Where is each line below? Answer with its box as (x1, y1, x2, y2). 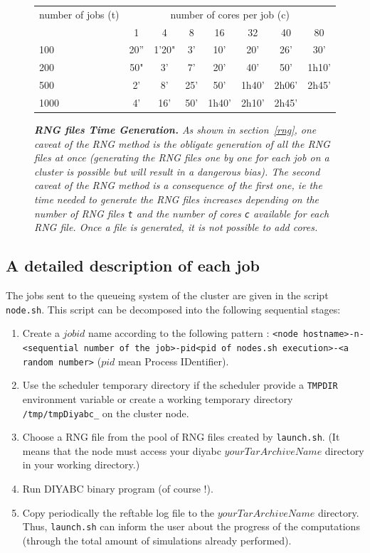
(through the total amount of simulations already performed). (22, 532, 292, 547)
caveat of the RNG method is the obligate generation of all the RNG (34, 136, 330, 151)
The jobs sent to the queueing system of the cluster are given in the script (6, 288, 329, 303)
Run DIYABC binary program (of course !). (22, 481, 213, 496)
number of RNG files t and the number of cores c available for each (34, 205, 329, 220)
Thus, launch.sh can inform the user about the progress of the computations (22, 519, 360, 534)
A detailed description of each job (6, 254, 260, 276)
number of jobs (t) (39, 6, 120, 21)
